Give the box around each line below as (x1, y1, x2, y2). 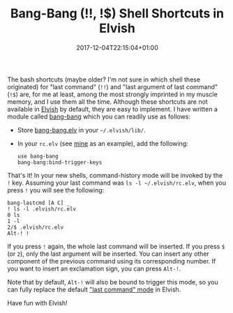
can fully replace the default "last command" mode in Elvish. (7, 285, 181, 293)
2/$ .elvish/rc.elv (7, 224, 64, 231)
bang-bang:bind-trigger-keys (17, 159, 103, 166)
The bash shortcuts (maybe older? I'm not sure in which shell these (7, 75, 201, 84)
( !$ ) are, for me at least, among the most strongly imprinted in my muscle (7, 90, 218, 98)
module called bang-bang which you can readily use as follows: (7, 112, 190, 121)
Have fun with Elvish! (7, 298, 68, 307)
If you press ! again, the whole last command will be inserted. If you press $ (7, 242, 225, 250)
